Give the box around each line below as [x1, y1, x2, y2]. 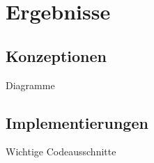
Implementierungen [6, 111, 148, 133]
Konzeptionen [6, 45, 107, 66]
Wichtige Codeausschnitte [6, 144, 116, 159]
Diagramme [6, 77, 55, 92]
